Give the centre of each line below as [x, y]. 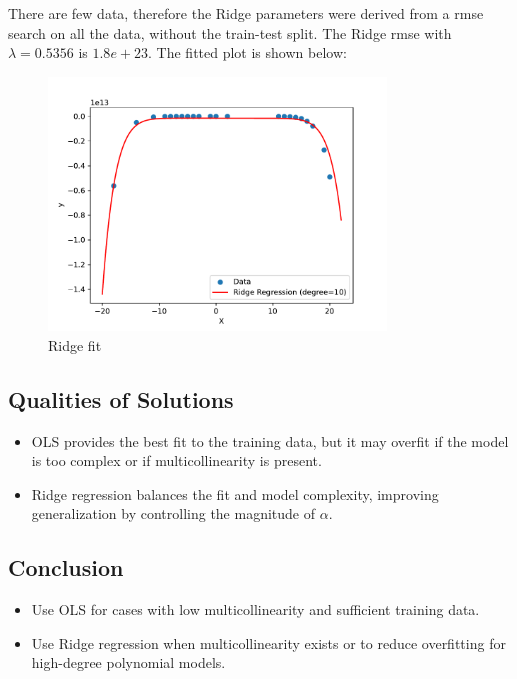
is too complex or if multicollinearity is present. [176, 460]
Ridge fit [75, 344]
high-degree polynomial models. [128, 662]
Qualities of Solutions [121, 398]
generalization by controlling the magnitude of [173, 513]
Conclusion [66, 567]
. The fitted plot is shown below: [247, 52]
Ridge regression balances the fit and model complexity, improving [235, 493]
